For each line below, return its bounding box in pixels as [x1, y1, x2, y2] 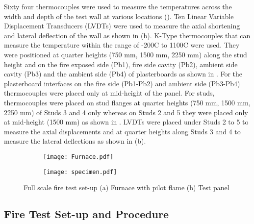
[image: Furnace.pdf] [43, 153, 114, 160]
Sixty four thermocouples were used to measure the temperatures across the [4, 1, 232, 11]
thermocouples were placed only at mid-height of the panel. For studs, [4, 88, 215, 98]
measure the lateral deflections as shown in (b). [4, 136, 146, 146]
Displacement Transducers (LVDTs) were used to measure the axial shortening [4, 21, 240, 31]
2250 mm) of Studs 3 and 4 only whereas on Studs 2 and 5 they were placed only [4, 107, 248, 117]
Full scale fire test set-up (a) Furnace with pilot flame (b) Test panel [24, 182, 229, 193]
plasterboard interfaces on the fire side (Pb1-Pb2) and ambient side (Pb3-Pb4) [4, 78, 240, 88]
